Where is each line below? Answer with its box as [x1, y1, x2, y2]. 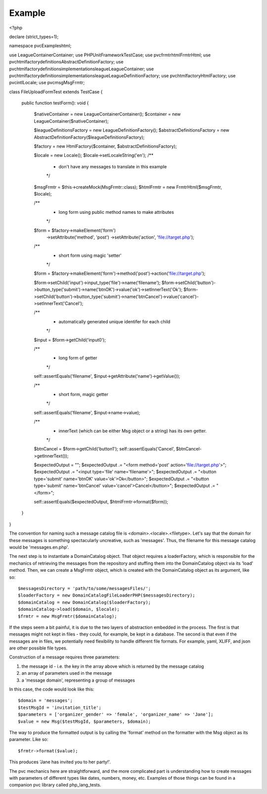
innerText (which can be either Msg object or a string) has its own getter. [58, 428, 207, 434]
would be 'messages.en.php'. [9, 544, 69, 550]
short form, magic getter [58, 391, 109, 397]
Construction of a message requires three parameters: [9, 654, 120, 660]
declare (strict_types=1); [9, 34, 59, 40]
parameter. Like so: [9, 737, 48, 743]
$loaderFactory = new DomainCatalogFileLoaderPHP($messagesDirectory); [18, 593, 195, 598]
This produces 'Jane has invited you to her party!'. [9, 759, 111, 765]
